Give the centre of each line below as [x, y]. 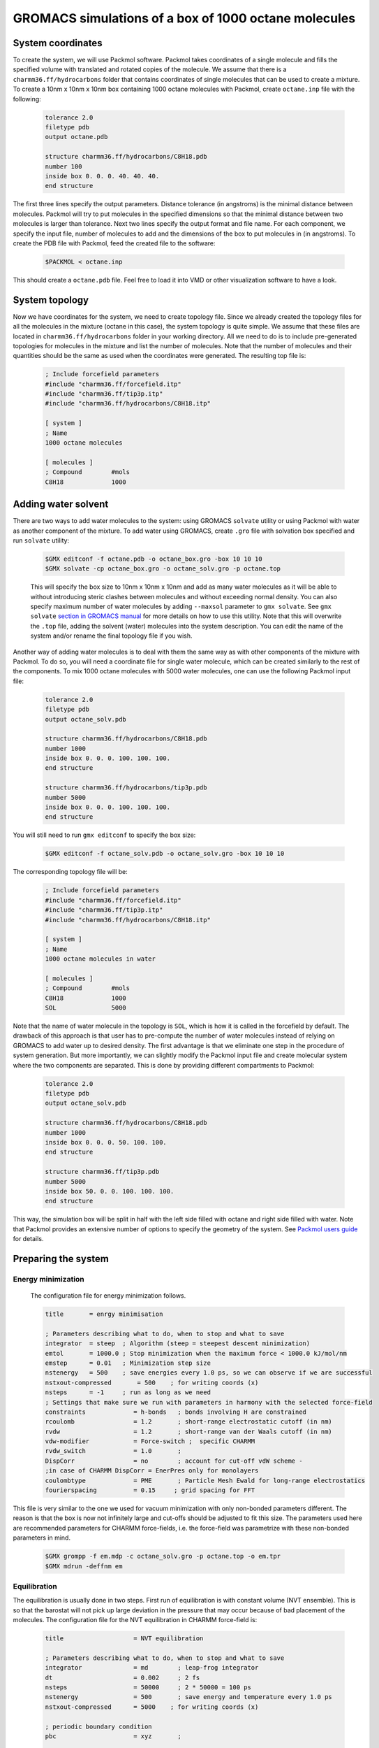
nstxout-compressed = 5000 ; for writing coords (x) [152, 1707]
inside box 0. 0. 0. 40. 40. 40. [102, 176]
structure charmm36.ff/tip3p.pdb [102, 1172]
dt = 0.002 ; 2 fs [122, 1677]
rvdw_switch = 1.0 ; [113, 1451]
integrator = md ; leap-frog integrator [152, 1668]
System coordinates [58, 43]
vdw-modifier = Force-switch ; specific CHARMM [150, 1441]
